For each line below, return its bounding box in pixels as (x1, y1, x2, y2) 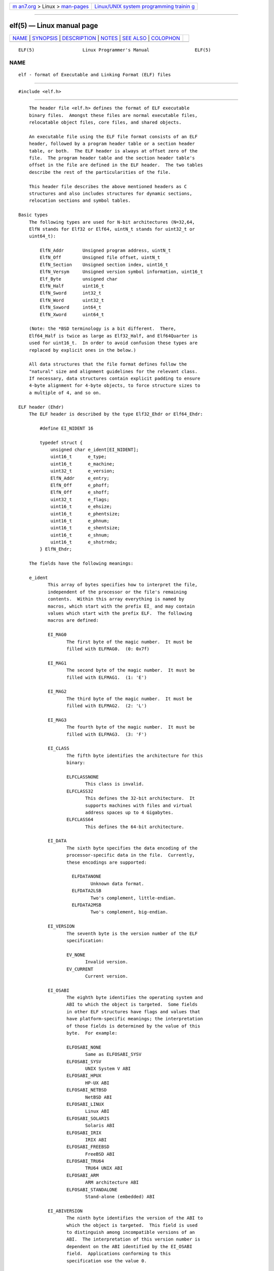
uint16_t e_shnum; (50, 532, 110, 538)
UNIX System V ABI (85, 1066, 131, 1071)
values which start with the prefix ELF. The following (47, 610, 192, 616)
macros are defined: (47, 618, 99, 623)
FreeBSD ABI (85, 1151, 115, 1157)
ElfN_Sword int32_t (40, 290, 101, 296)
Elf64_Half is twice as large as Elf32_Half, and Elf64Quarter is (28, 333, 198, 339)
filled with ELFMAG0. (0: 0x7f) (66, 646, 150, 652)
